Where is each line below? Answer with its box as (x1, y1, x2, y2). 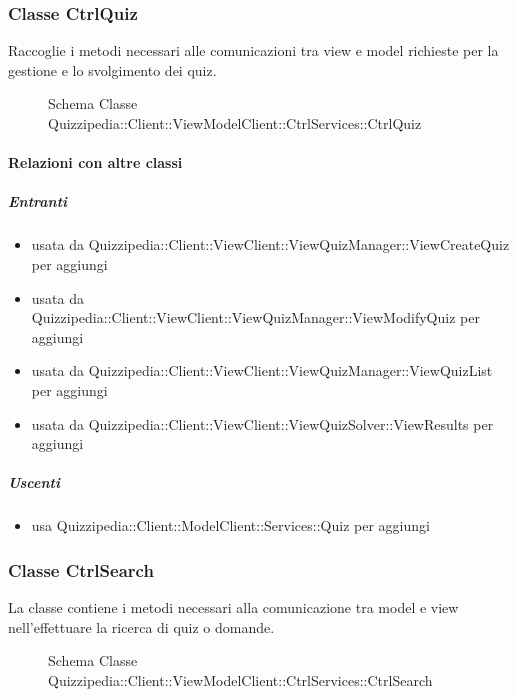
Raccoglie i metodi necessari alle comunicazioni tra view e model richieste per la (8, 40, 499, 61)
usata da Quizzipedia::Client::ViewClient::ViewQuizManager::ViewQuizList (31, 360, 493, 381)
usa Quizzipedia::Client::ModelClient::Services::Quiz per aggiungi (31, 515, 430, 536)
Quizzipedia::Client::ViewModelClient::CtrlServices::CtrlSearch (48, 669, 433, 690)
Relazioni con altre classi (8, 152, 183, 173)
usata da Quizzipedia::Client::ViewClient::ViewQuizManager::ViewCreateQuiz (31, 234, 510, 255)
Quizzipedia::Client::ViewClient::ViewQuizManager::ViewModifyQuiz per (31, 307, 480, 328)
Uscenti (8, 472, 60, 493)
